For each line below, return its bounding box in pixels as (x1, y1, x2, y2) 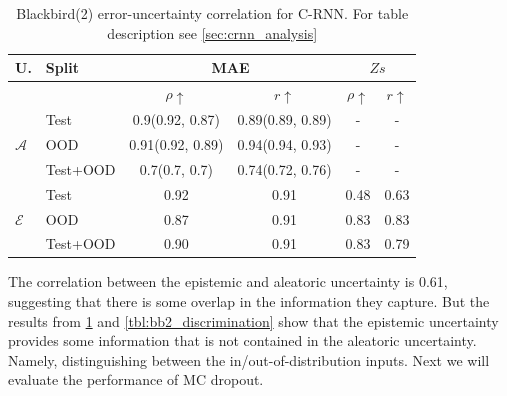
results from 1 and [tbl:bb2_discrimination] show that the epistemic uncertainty (8, 310, 499, 331)
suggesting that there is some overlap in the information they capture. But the (8, 291, 490, 312)
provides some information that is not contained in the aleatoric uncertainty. (8, 330, 477, 351)
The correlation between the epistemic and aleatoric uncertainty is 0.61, (8, 271, 448, 292)
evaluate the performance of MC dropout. (8, 369, 264, 390)
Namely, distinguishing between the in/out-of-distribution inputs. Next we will (8, 349, 490, 370)
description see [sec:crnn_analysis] (107, 22, 318, 43)
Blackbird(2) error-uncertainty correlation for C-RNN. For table (16, 3, 409, 23)
